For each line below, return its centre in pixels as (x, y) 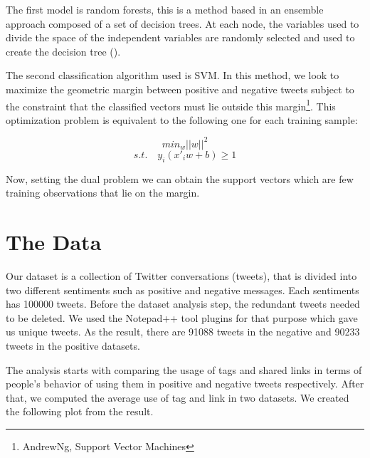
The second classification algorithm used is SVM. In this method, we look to (173, 75)
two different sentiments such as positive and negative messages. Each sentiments (183, 290)
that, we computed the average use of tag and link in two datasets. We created (178, 397)
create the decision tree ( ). (63, 51)
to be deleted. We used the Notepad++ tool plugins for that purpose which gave (182, 317)
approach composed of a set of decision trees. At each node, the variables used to (183, 23)
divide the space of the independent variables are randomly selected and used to (180, 37)
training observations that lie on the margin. (103, 193)
